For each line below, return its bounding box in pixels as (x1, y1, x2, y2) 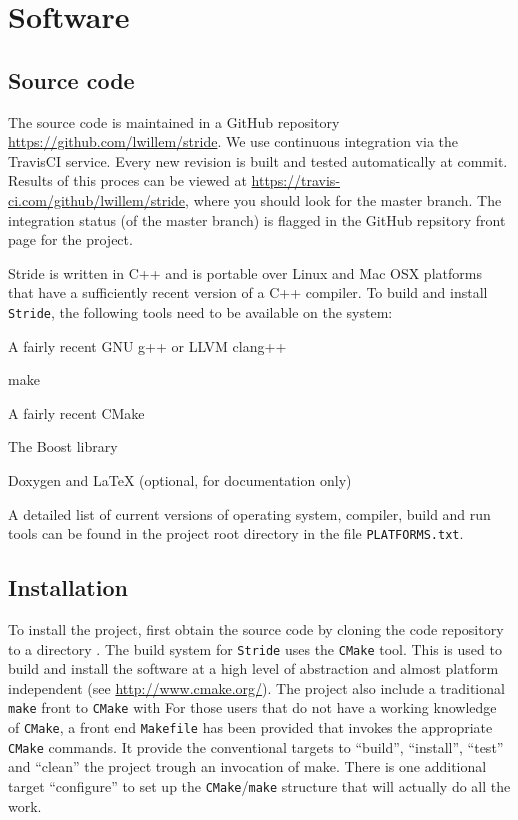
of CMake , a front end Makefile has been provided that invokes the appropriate (8, 717, 493, 738)
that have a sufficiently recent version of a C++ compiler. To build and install (8, 282, 488, 303)
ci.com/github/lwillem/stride (8, 189, 186, 210)
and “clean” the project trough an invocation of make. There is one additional (8, 756, 487, 777)
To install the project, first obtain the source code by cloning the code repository (8, 619, 504, 639)
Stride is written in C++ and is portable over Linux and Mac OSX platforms (8, 262, 482, 283)
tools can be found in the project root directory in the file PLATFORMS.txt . (8, 523, 464, 544)
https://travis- (251, 170, 341, 191)
